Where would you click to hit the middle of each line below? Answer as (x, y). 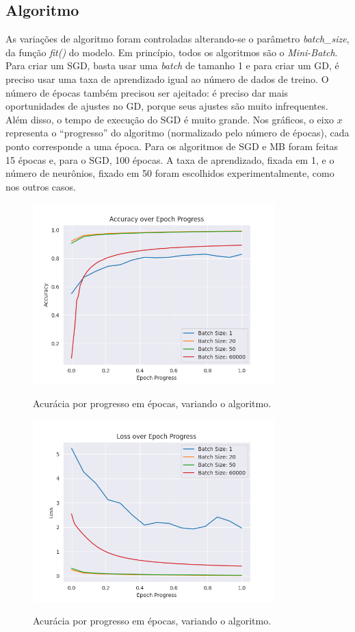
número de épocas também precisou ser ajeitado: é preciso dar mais (147, 92)
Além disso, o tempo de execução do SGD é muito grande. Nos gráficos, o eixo (170, 119)
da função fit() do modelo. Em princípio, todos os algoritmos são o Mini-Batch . (172, 52)
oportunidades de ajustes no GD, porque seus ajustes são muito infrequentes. (167, 106)
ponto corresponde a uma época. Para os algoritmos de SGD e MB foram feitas (172, 146)
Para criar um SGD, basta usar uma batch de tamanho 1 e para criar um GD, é (172, 65)
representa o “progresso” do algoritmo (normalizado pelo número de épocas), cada (177, 133)
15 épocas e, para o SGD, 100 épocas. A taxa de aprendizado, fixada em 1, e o (170, 159)
